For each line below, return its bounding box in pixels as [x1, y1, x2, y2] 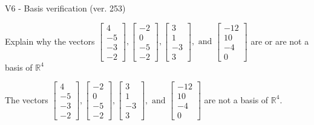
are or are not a [250, 34, 309, 47]
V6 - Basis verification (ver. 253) [5, 2, 126, 14]
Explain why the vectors [5, 34, 95, 47]
